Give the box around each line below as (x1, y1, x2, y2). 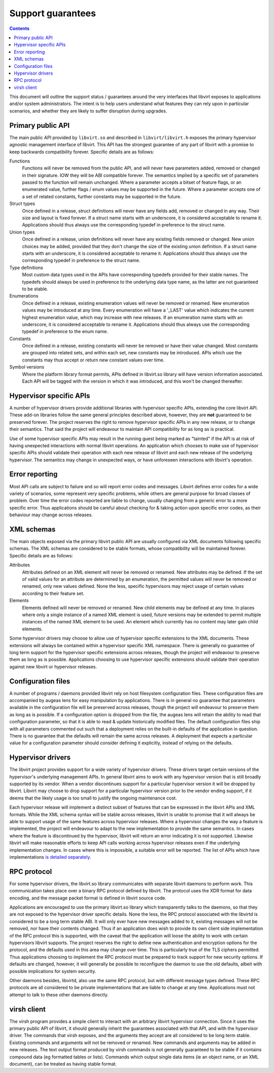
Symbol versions (9, 364, 45, 370)
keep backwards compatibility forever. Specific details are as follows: (9, 149, 154, 155)
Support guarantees (9, 8, 96, 19)
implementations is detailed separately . (9, 854, 91, 860)
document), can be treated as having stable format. (9, 1061, 117, 1067)
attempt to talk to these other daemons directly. (9, 991, 109, 997)
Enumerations (9, 293, 39, 299)
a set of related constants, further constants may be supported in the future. (22, 193, 182, 199)
